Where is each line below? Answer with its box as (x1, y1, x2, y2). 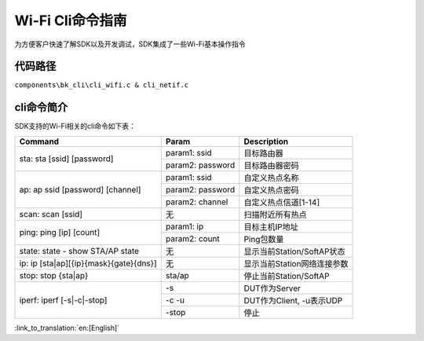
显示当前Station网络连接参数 (243, 258, 349, 269)
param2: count (165, 233, 220, 244)
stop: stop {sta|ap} (19, 269, 89, 280)
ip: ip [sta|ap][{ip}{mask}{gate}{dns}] (19, 258, 157, 269)
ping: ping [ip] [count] (19, 227, 101, 238)
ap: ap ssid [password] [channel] (19, 184, 141, 195)
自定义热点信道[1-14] (243, 196, 320, 207)
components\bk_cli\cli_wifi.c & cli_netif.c (14, 81, 189, 90)
